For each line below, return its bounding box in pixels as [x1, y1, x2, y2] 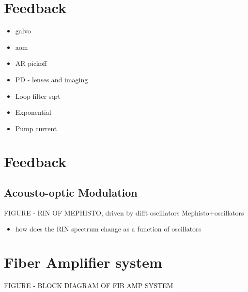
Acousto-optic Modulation [4, 185, 138, 200]
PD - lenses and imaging [15, 74, 88, 84]
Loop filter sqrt [15, 91, 61, 101]
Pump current [15, 123, 57, 133]
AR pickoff [15, 58, 47, 68]
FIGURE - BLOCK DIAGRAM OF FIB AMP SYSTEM [4, 280, 173, 291]
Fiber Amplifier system [4, 252, 162, 272]
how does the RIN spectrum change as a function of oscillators [15, 224, 201, 234]
